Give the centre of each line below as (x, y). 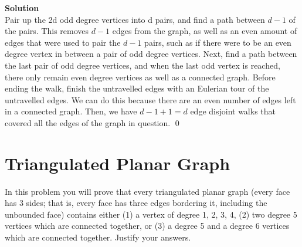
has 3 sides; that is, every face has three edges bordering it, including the (136, 203)
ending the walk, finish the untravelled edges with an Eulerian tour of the (137, 88)
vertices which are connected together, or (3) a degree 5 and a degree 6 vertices (147, 226)
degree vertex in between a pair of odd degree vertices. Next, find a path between (151, 54)
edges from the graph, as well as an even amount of (205, 31)
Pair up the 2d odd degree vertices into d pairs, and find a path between (135, 19)
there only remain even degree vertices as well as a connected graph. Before (140, 77)
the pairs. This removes (47, 31)
